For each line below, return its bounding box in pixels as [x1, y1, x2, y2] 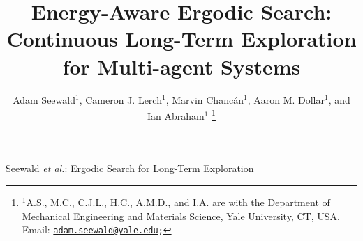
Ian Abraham [147, 108, 205, 123]
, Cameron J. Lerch [79, 92, 162, 107]
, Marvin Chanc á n [165, 92, 244, 107]
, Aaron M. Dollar [247, 92, 325, 107]
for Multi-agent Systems [62, 52, 301, 80]
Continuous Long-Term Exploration [6, 24, 357, 53]
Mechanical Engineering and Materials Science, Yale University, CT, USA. [22, 208, 340, 223]
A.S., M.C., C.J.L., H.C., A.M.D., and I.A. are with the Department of [26, 194, 330, 209]
